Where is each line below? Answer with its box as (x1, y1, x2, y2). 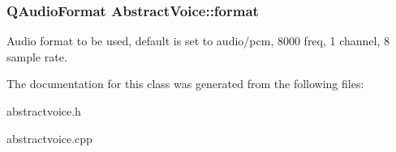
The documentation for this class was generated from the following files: (6, 75, 364, 92)
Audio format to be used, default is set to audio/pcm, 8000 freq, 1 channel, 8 (6, 32, 390, 49)
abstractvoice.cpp (6, 129, 93, 146)
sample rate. (6, 48, 67, 65)
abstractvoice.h (6, 103, 81, 119)
